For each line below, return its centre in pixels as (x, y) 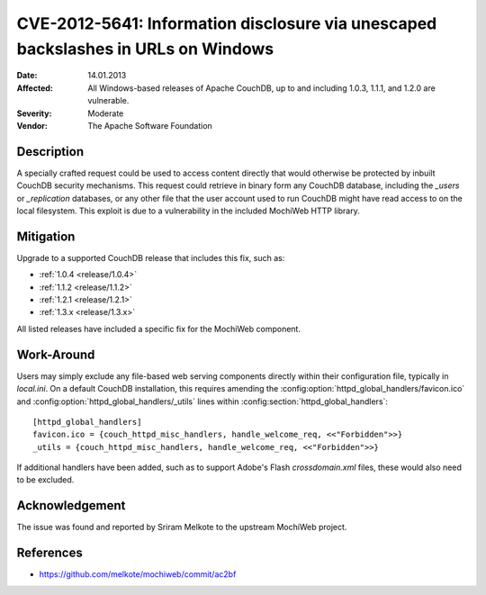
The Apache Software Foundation (150, 125)
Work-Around (56, 354)
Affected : (35, 88)
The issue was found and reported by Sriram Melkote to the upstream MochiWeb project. (182, 527)
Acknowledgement (71, 505)
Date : (27, 76)
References (49, 553)
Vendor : (32, 125)
